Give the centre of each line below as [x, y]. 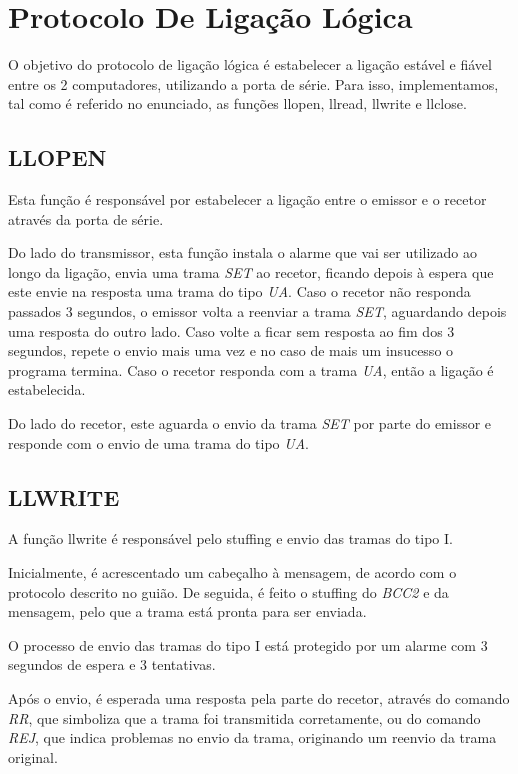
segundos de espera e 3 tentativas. [112, 664]
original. [33, 756]
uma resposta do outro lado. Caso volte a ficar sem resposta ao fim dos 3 [231, 330]
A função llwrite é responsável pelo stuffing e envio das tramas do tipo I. [230, 538]
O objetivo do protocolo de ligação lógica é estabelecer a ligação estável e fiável [250, 64]
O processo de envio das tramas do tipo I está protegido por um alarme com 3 [248, 644]
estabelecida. [47, 389]
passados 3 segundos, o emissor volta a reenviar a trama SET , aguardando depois [257, 311]
